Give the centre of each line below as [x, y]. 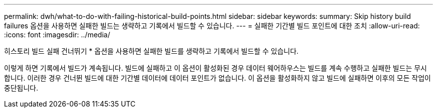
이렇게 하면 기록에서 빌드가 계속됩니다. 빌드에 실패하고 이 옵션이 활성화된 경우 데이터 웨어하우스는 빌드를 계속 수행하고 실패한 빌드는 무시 [216, 68]
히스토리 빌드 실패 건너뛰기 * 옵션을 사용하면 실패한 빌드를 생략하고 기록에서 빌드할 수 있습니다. [151, 51]
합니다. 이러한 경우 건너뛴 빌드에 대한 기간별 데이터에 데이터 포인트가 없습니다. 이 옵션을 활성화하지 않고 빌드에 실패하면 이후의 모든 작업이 [218, 78]
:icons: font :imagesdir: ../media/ [57, 35]
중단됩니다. [21, 88]
